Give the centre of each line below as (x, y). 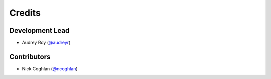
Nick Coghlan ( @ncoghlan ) (50, 68)
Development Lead (39, 31)
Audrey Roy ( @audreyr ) (46, 43)
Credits (25, 13)
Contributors (30, 56)
